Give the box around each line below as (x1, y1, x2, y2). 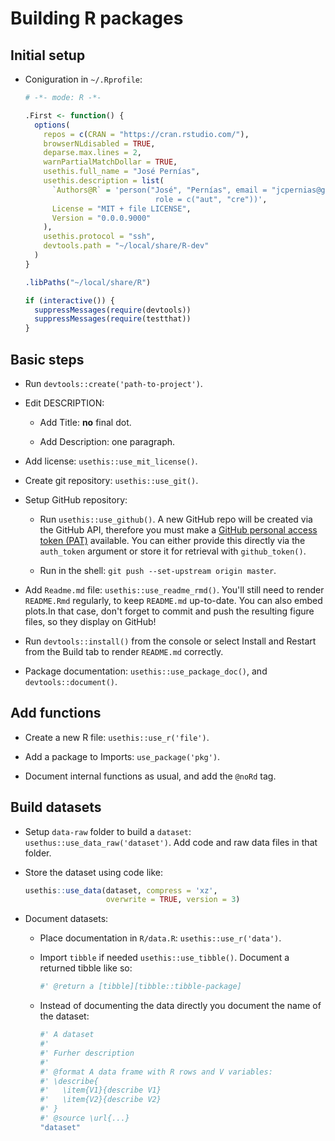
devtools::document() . (24, 675, 118, 687)
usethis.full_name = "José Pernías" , (43, 167, 201, 177)
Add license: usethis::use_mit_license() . (24, 455, 198, 467)
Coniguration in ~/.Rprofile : (24, 73, 143, 85)
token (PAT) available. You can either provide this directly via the (39, 534, 306, 546)
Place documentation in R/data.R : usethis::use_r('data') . (39, 932, 282, 944)
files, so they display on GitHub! (24, 615, 157, 627)
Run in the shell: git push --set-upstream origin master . (39, 564, 277, 576)
